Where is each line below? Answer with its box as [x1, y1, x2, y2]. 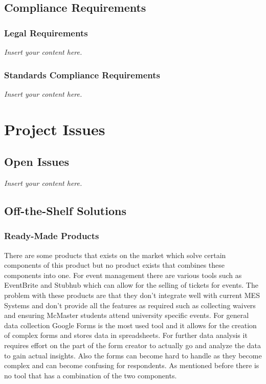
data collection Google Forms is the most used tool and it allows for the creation [4, 319, 257, 330]
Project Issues [4, 118, 105, 139]
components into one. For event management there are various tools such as [4, 269, 242, 280]
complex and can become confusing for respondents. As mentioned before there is [4, 360, 259, 371]
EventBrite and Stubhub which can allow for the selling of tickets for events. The [4, 280, 258, 290]
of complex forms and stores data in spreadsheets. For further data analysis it [4, 330, 248, 340]
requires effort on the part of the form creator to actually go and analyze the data [4, 339, 261, 350]
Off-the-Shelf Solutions [4, 202, 126, 218]
